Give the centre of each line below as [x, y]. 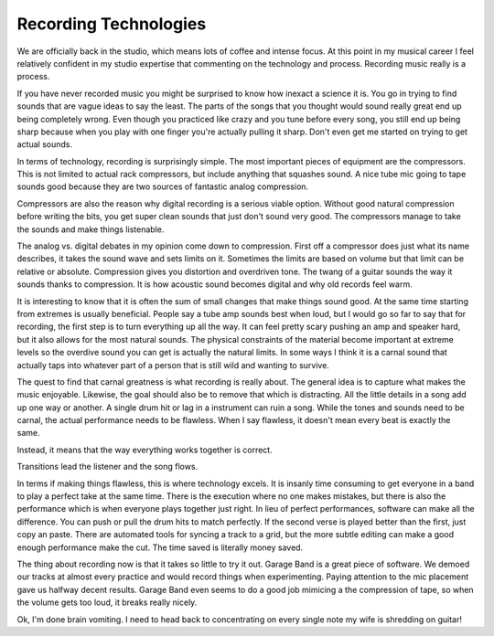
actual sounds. [45, 144]
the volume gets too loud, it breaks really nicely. [107, 602]
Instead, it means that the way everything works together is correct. [145, 450]
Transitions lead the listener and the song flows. [107, 467]
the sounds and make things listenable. [91, 229]
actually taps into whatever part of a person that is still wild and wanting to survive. [173, 365]
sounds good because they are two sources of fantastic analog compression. [163, 186]
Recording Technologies [112, 24]
